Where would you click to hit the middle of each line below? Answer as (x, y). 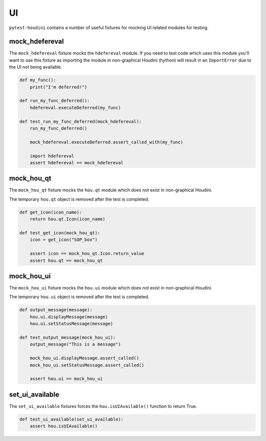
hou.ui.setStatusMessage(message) (71, 324)
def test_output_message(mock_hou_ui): (67, 337)
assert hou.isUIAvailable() (64, 426)
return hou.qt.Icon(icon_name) (67, 219)
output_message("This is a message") (75, 344)
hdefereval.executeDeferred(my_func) (75, 108)
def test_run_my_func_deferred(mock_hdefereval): (81, 121)
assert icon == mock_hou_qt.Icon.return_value (87, 254)
